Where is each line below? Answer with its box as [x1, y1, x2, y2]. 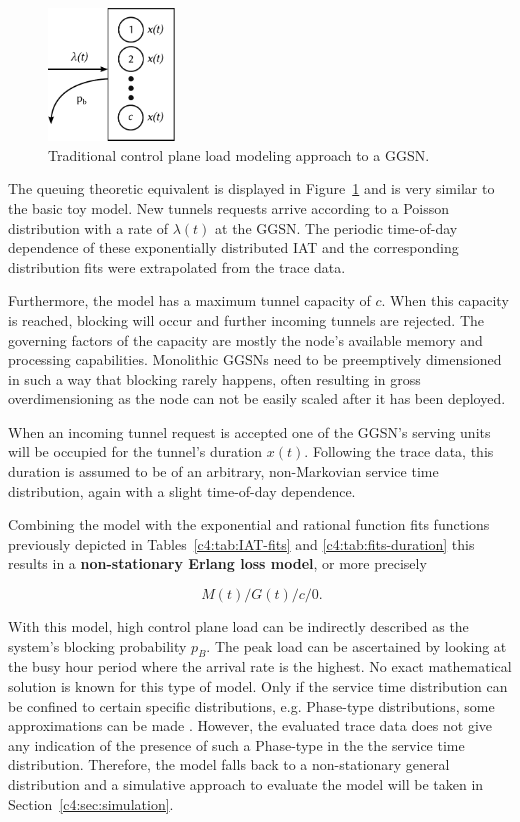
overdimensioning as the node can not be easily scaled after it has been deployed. [8, 388, 506, 409]
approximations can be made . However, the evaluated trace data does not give [8, 715, 493, 736]
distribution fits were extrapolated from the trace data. [8, 256, 346, 277]
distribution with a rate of [8, 217, 169, 238]
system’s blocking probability [8, 635, 187, 656]
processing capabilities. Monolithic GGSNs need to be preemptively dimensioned [8, 349, 502, 370]
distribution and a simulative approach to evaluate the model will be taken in [8, 774, 484, 794]
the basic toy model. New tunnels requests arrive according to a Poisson [8, 197, 449, 218]
